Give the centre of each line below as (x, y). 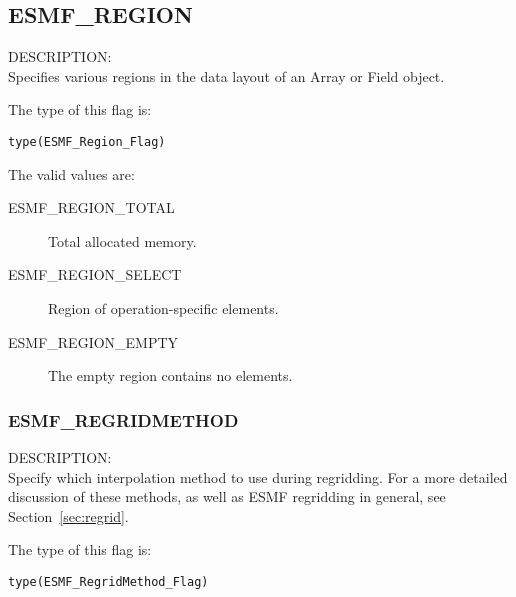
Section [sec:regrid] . (68, 515)
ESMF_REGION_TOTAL (91, 207)
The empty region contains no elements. (170, 375)
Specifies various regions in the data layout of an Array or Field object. (226, 75)
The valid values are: (71, 173)
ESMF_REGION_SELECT (95, 274)
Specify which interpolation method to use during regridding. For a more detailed (258, 476)
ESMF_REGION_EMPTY (93, 341)
